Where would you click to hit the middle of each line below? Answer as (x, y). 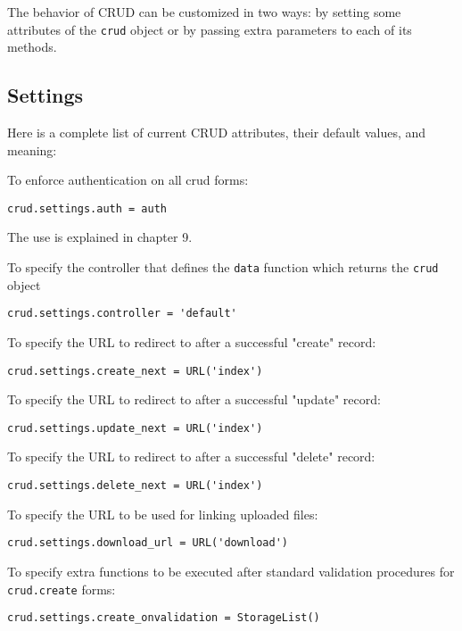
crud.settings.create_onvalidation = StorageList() (164, 618)
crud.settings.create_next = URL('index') (135, 371)
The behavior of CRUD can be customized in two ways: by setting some (204, 12)
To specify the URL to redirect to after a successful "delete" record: (191, 457)
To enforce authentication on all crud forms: (128, 180)
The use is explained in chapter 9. (100, 237)
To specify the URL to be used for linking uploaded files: (163, 514)
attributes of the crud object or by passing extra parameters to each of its (210, 29)
